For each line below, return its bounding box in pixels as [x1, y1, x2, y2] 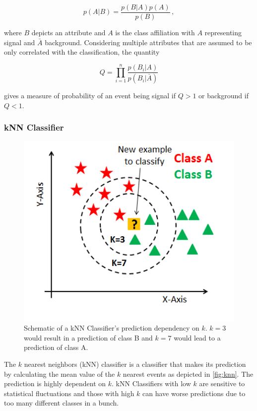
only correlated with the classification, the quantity [4, 47, 160, 57]
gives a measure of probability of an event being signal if [4, 90, 176, 101]
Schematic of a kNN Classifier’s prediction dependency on [24, 323, 199, 333]
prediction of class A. [24, 342, 88, 352]
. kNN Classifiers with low [112, 378, 191, 389]
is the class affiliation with [115, 27, 195, 38]
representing [204, 27, 242, 38]
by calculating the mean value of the [4, 368, 115, 379]
